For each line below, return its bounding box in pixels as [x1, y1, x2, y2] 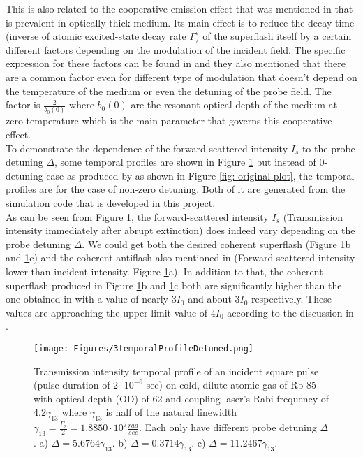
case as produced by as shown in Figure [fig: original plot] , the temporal [46, 168, 355, 182]
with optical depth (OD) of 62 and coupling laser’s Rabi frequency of [34, 391, 329, 405]
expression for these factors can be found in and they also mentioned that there [6, 56, 346, 71]
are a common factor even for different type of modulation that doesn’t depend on [6, 69, 357, 84]
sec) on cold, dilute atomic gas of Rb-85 [146, 377, 317, 392]
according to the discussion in [227, 305, 354, 319]
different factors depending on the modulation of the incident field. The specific [6, 42, 346, 57]
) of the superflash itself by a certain [195, 29, 352, 43]
